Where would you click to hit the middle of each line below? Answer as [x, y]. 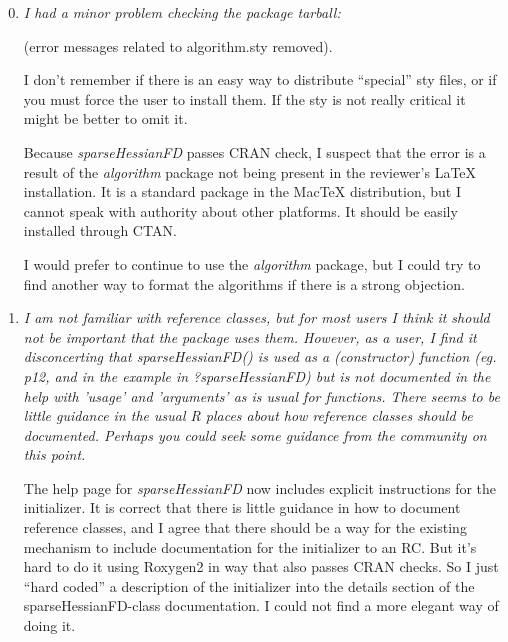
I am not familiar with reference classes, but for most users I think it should [256, 317]
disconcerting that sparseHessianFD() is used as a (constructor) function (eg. [260, 356]
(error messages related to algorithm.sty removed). [178, 45]
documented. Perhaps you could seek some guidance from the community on [255, 434]
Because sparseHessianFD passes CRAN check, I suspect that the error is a [254, 151]
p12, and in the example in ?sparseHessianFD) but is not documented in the [257, 375]
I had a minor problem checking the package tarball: [182, 12]
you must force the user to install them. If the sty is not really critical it [244, 98]
